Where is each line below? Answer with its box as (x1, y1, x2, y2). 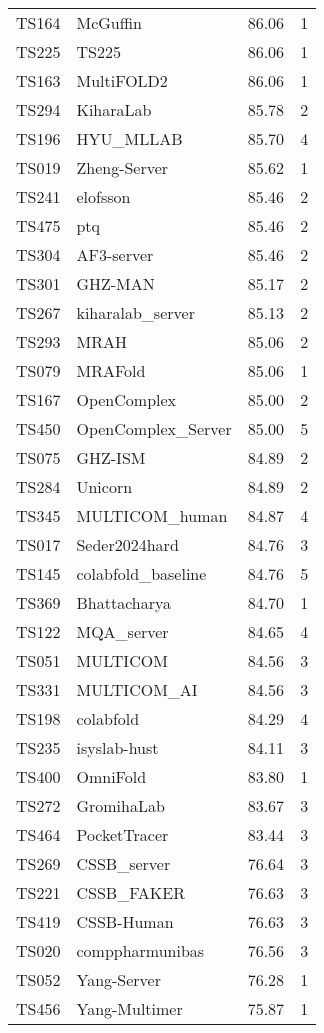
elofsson (76, 185, 131, 208)
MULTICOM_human (76, 504, 228, 527)
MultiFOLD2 (76, 69, 168, 92)
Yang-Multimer (76, 997, 183, 1020)
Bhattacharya (76, 591, 171, 614)
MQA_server (76, 620, 169, 643)
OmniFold (76, 765, 147, 788)
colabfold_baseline (76, 562, 207, 585)
